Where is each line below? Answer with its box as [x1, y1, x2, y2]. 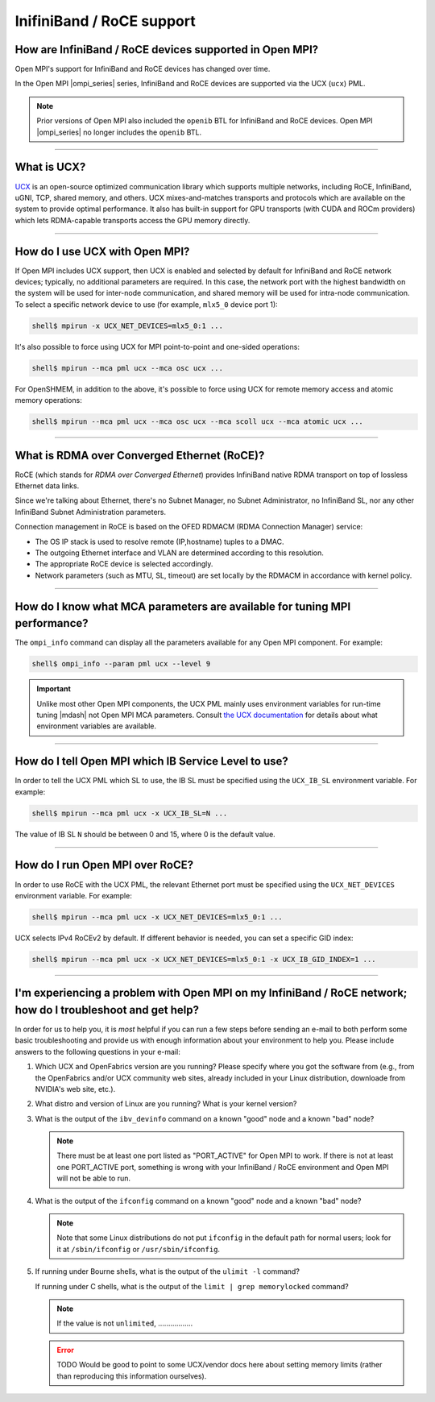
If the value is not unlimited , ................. [56, 1318, 193, 1329]
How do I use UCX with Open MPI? [14, 244, 190, 258]
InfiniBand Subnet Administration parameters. [14, 507, 167, 516]
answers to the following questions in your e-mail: [14, 1047, 180, 1056]
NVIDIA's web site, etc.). [35, 1084, 116, 1093]
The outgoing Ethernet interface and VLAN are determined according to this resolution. [35, 548, 324, 558]
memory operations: [14, 396, 82, 405]
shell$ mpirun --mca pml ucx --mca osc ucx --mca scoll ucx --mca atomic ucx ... [31, 417, 364, 426]
